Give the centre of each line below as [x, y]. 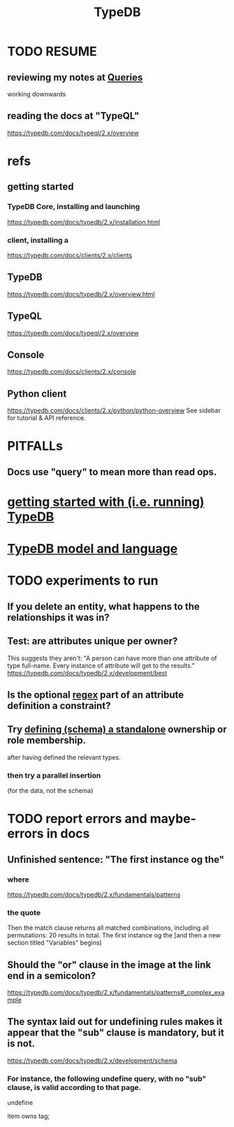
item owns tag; [29, 1117]
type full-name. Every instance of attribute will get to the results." [101, 666]
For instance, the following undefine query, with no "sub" [107, 1079]
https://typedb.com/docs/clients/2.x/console [72, 372]
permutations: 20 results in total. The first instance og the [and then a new [114, 935]
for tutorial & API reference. [46, 418]
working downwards [37, 94]
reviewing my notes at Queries [75, 77]
